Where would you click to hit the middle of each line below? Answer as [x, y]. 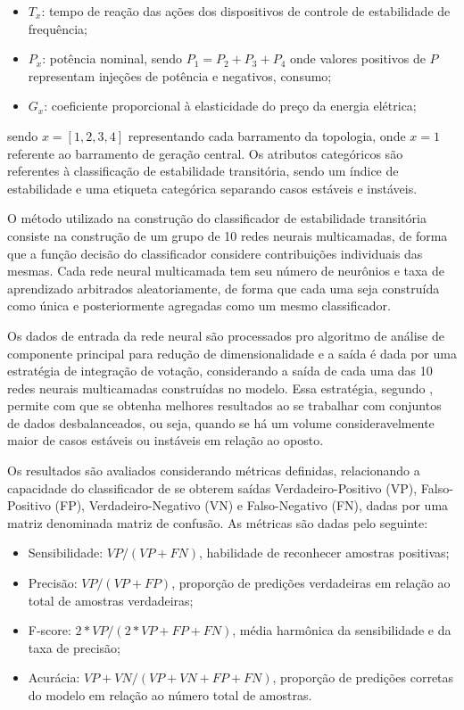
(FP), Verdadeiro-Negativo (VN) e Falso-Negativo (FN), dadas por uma [252, 505]
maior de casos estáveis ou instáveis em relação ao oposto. [166, 440]
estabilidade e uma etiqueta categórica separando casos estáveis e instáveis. [212, 188]
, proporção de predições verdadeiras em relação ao [311, 583]
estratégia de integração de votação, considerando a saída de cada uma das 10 [220, 371]
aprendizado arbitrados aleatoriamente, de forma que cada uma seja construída [224, 288]
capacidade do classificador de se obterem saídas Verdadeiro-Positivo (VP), [212, 487]
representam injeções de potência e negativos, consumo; [180, 75]
